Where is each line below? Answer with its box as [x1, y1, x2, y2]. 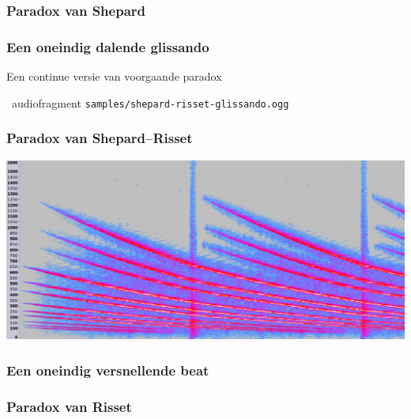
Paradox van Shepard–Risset [6, 128, 193, 148]
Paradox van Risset [6, 396, 132, 416]
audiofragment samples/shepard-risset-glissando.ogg [11, 94, 289, 111]
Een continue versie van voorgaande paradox [6, 68, 222, 85]
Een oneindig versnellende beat [6, 360, 209, 379]
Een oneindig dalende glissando [6, 36, 209, 56]
